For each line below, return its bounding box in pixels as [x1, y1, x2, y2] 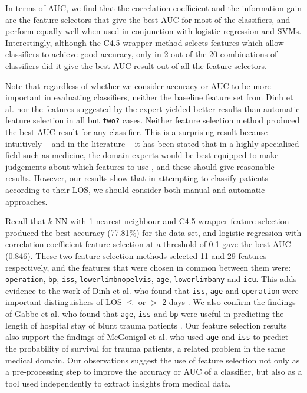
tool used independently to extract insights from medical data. [5, 376, 231, 389]
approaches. [5, 195, 48, 207]
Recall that [5, 215, 45, 227]
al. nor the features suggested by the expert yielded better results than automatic [5, 102, 300, 114]
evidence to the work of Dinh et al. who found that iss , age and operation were [5, 284, 299, 296]
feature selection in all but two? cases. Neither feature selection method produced [5, 114, 300, 126]
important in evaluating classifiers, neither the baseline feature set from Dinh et [5, 91, 293, 103]
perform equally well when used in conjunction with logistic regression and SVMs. [5, 25, 302, 37]
